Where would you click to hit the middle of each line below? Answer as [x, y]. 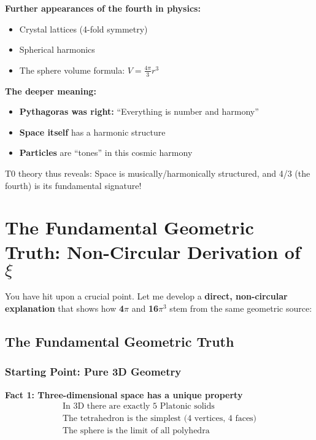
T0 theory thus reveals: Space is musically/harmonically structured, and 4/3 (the [158, 173]
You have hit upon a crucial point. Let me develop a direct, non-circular [146, 296]
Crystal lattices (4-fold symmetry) [83, 29]
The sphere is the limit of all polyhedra [136, 431]
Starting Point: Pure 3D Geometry [93, 372]
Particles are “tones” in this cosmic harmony [106, 152]
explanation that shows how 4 [65, 308]
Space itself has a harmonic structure [92, 132]
